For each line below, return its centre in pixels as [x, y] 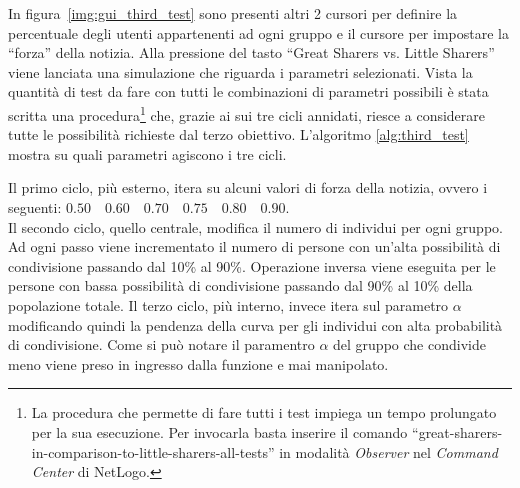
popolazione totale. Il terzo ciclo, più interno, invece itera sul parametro [228, 304]
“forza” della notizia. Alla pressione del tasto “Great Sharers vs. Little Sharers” [251, 52]
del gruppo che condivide [409, 344]
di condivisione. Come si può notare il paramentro [161, 344]
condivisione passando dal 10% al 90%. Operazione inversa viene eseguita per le [252, 265]
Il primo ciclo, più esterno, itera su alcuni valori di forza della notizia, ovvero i [248, 187]
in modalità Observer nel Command [388, 451]
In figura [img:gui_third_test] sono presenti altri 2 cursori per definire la [233, 13]
